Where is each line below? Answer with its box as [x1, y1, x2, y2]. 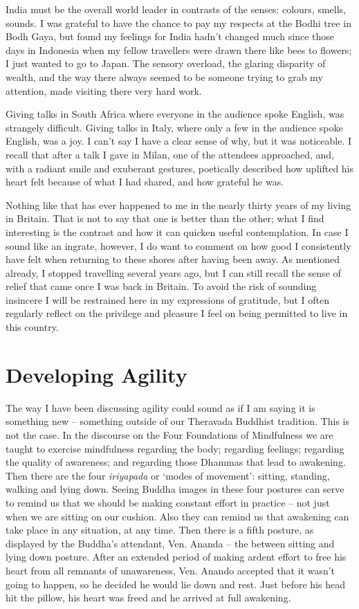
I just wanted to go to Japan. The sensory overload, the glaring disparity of [6, 56, 326, 71]
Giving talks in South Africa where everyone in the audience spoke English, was [6, 107, 344, 121]
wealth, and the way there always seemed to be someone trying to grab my [6, 69, 323, 84]
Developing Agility [6, 360, 187, 388]
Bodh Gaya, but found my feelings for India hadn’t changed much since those [6, 29, 335, 44]
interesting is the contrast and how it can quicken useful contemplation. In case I [6, 224, 349, 239]
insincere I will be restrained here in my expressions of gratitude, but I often [6, 292, 330, 307]
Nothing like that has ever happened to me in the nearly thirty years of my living [6, 197, 351, 212]
